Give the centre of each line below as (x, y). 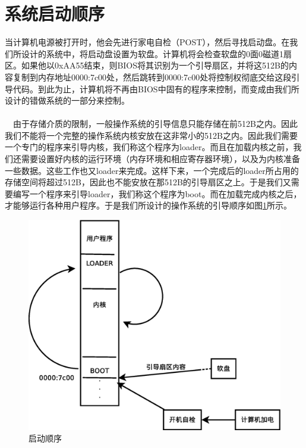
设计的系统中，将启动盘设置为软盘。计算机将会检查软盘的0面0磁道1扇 (156, 53)
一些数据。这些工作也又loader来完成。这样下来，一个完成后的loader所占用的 (152, 170)
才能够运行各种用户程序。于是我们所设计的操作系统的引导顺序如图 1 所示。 (148, 205)
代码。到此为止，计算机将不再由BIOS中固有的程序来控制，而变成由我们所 (156, 88)
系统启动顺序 (55, 13)
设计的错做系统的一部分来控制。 (67, 100)
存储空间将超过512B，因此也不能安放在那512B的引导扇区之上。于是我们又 (148, 182)
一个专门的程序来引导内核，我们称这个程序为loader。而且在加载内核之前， (149, 147)
